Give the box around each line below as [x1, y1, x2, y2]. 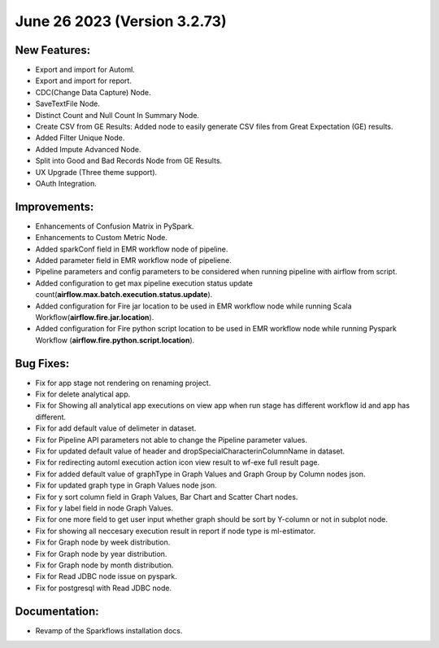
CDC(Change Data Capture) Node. [35, 87, 151, 97]
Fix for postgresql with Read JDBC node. [35, 583, 172, 593]
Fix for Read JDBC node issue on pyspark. [35, 571, 178, 581]
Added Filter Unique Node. [35, 133, 125, 142]
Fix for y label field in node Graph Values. [35, 503, 174, 513]
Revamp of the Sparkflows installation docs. [35, 625, 183, 635]
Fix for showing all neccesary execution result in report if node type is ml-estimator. [35, 526, 316, 536]
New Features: [15, 43, 91, 57]
